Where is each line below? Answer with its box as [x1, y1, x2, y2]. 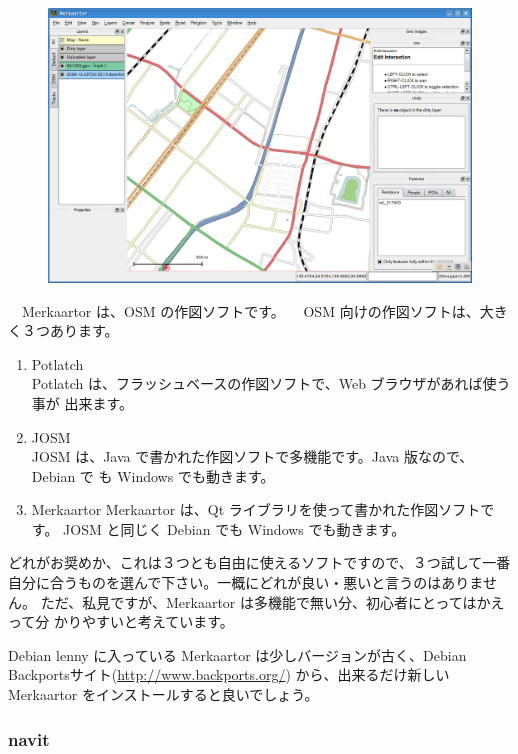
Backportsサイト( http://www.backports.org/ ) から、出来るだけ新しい [8, 664, 450, 685]
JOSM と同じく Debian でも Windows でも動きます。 [63, 518, 406, 539]
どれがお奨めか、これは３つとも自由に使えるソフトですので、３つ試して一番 [8, 552, 511, 573]
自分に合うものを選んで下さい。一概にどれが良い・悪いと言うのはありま [8, 572, 483, 593]
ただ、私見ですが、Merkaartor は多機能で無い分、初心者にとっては [40, 591, 477, 612]
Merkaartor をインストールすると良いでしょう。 [8, 684, 319, 705]
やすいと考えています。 [81, 611, 234, 632]
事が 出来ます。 [31, 392, 134, 413]
